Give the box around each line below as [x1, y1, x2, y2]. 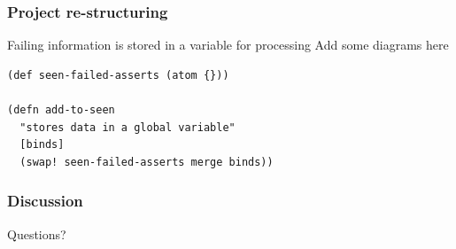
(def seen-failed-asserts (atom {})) [7, 68, 229, 82]
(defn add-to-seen [7, 104, 115, 116]
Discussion [7, 190, 83, 212]
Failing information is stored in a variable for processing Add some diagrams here [7, 35, 449, 54]
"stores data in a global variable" [19, 121, 236, 134]
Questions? [7, 224, 66, 243]
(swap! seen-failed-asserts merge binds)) [19, 155, 274, 168]
